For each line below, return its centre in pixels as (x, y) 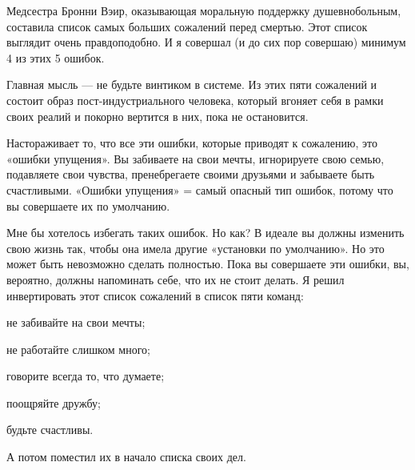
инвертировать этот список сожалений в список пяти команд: (155, 295)
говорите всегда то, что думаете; (86, 376)
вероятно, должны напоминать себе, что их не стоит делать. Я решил (176, 279)
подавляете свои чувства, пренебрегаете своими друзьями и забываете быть (191, 174)
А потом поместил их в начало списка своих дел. (126, 457)
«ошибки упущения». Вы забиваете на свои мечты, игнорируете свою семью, (196, 158)
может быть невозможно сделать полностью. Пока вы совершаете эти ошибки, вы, (208, 264)
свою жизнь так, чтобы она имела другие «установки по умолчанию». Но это (196, 248)
